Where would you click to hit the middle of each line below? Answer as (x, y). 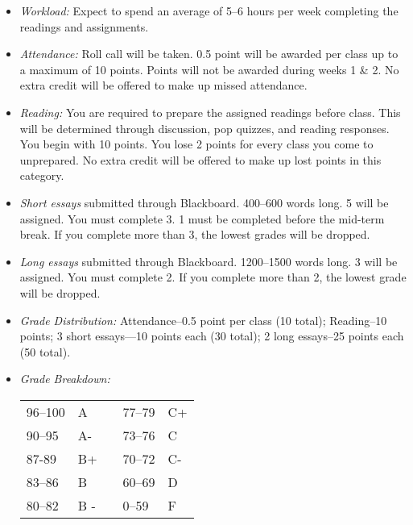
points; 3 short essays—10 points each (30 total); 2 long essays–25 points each (212, 336)
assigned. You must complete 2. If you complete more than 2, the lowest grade (213, 277)
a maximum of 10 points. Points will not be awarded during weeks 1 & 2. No (209, 69)
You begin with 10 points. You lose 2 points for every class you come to (196, 144)
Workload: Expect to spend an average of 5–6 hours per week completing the (209, 10)
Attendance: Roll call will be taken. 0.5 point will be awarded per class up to (209, 54)
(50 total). (45, 351)
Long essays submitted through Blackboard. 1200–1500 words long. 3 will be (209, 261)
